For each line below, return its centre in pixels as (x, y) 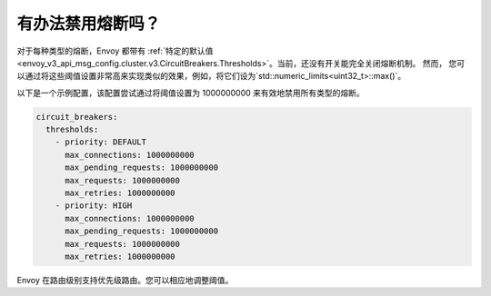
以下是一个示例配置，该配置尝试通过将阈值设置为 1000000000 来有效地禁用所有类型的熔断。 (191, 93)
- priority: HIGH (94, 206)
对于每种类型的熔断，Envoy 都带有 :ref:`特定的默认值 (115, 51)
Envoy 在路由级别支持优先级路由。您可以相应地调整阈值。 (125, 280)
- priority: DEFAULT (101, 142)
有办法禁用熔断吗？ (89, 24)
